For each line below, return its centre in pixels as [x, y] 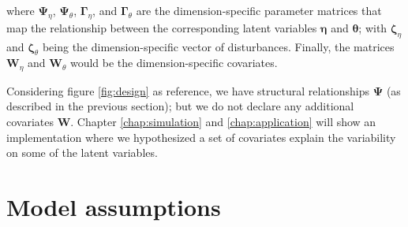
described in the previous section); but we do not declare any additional [180, 106]
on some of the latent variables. [82, 153]
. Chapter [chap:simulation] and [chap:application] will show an [223, 122]
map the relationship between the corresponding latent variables [162, 27]
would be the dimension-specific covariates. [174, 63]
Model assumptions [114, 207]
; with [373, 27]
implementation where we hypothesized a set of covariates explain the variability [201, 137]
